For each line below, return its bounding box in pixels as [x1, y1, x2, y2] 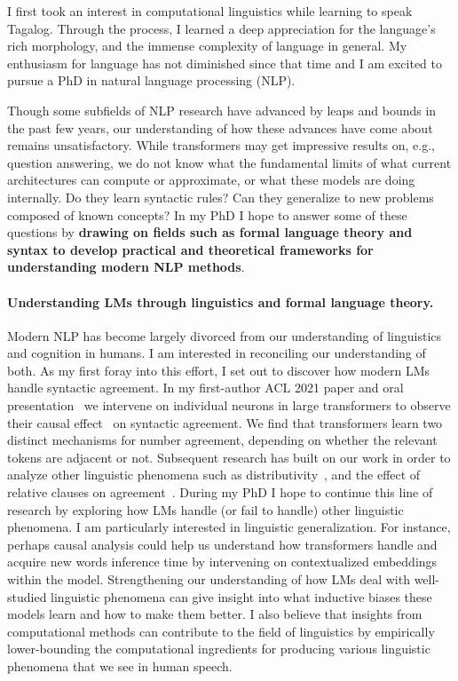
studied [7, 587, 47, 606]
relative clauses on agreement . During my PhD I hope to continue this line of [7, 483, 433, 502]
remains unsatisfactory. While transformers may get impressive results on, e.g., [7, 136, 436, 154]
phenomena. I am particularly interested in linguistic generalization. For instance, [7, 518, 451, 536]
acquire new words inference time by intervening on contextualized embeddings [7, 552, 438, 571]
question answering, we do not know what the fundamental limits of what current [7, 153, 452, 171]
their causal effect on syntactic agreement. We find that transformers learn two [7, 413, 443, 432]
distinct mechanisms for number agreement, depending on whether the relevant [7, 431, 438, 449]
